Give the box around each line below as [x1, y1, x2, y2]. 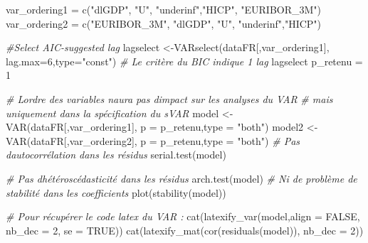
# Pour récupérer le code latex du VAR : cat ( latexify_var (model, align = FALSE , [6, 209, 360, 224]
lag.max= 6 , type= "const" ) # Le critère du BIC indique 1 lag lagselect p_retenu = [6, 53, 363, 68]
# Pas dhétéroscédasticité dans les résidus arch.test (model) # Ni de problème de [6, 171, 357, 185]
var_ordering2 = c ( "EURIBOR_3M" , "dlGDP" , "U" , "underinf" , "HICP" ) [6, 16, 322, 31]
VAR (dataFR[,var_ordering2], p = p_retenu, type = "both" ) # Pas [6, 133, 300, 148]
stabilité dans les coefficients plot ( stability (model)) [6, 185, 226, 200]
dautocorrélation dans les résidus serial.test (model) [6, 147, 226, 162]
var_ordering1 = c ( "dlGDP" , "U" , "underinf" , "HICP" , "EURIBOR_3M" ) [6, 2, 322, 16]
